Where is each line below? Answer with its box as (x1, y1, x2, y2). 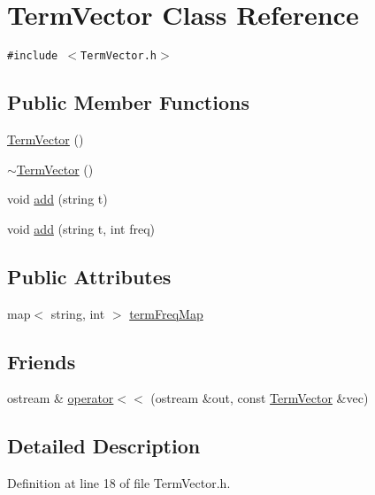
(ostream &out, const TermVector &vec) (150, 389, 369, 407)
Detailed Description (7, 432, 201, 460)
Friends (7, 347, 76, 375)
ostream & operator (7, 389, 114, 407)
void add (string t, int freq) (7, 219, 156, 237)
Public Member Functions (7, 89, 249, 116)
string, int (50, 304, 105, 322)
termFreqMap (129, 304, 203, 322)
